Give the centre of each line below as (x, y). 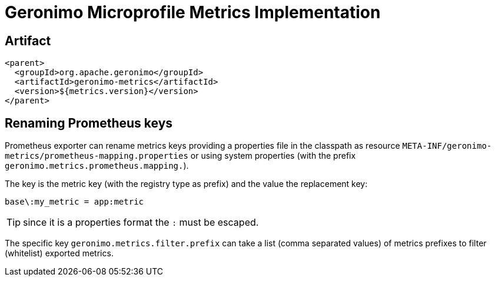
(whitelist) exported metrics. (59, 253)
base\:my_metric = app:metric (74, 202)
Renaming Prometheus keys (89, 123)
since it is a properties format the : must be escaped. (141, 223)
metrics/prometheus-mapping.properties (97, 156)
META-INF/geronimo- (447, 146)
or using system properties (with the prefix (273, 156)
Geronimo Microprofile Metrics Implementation (193, 12)
